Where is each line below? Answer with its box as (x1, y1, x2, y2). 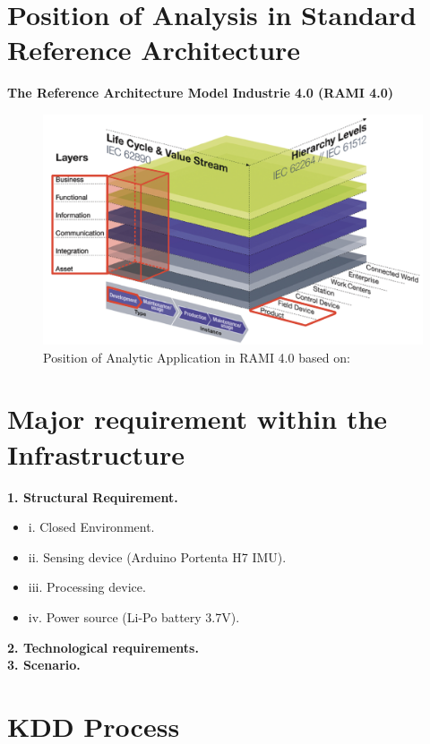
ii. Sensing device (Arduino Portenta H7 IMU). (28, 547, 287, 566)
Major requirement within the (7, 400, 388, 437)
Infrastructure (7, 435, 185, 472)
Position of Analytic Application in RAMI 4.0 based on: (43, 347, 350, 366)
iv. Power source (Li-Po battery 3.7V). (28, 607, 240, 626)
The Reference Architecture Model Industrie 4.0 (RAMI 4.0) (7, 83, 394, 102)
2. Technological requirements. (7, 637, 199, 656)
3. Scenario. (7, 655, 81, 674)
